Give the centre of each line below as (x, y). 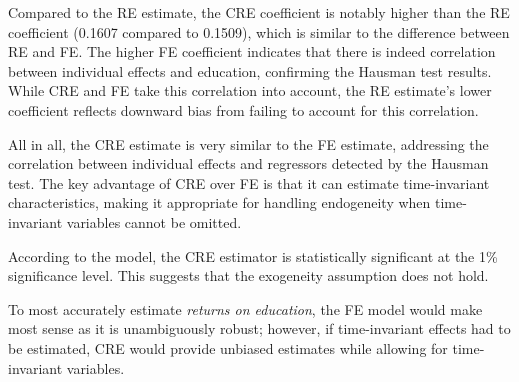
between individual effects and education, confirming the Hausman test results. (250, 70)
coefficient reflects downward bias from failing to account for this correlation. (243, 109)
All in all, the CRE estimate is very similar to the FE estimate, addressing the (248, 143)
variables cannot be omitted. (154, 221)
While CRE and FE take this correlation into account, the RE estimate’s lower (250, 90)
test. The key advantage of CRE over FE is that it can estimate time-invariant (249, 182)
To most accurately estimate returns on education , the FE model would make (245, 308)
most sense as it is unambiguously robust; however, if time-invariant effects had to (259, 328)
